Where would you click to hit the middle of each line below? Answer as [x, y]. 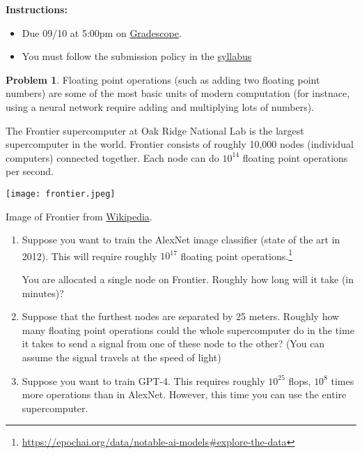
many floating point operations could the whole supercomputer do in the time [188, 330]
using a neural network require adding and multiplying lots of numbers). [160, 106]
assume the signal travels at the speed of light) [121, 357]
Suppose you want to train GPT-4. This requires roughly [143, 380]
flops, [300, 380]
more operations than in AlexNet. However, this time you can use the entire [184, 394]
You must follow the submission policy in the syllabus [137, 56]
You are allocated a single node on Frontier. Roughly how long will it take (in [188, 279]
